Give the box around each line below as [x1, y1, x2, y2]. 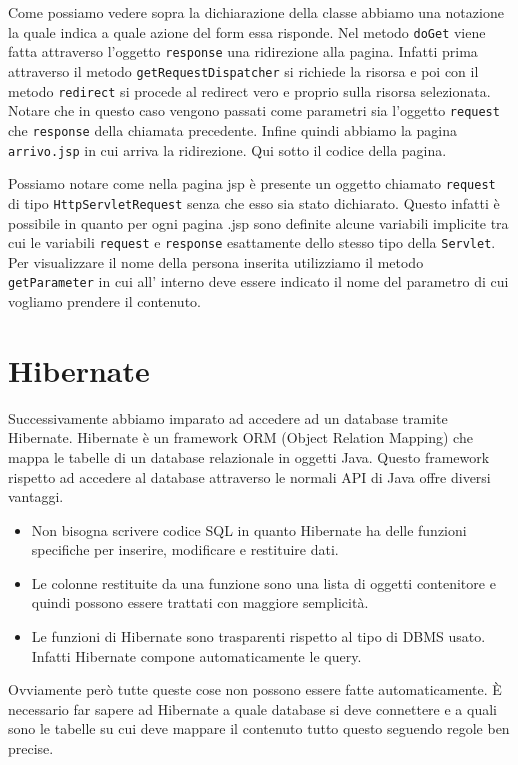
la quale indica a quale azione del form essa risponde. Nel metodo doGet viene [8, 21, 486, 42]
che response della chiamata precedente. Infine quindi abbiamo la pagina [8, 119, 457, 140]
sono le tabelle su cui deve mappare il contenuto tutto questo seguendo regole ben [8, 718, 510, 739]
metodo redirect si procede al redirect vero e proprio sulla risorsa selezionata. [8, 80, 491, 101]
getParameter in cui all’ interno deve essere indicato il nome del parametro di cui [8, 271, 509, 292]
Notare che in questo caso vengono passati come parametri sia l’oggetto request [8, 100, 500, 121]
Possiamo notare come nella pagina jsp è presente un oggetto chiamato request [8, 173, 496, 194]
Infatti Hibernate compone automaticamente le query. [31, 645, 362, 666]
